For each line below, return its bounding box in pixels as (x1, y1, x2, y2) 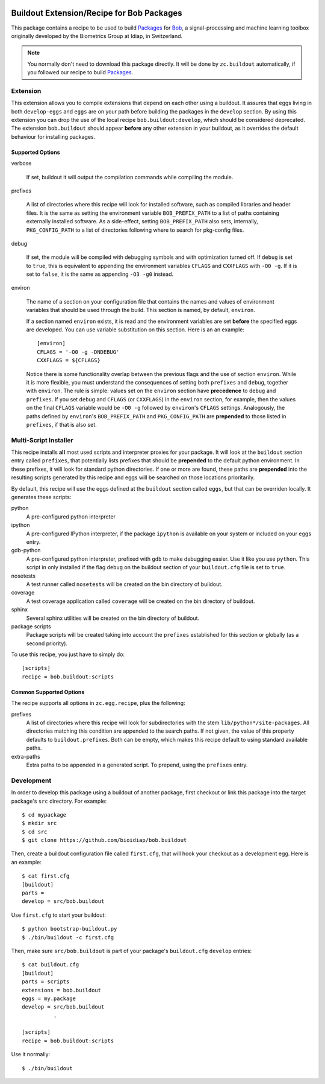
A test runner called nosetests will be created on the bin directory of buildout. (26, 580, 223, 588)
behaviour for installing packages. (11, 133, 96, 140)
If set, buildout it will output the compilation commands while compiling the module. (26, 173, 234, 180)
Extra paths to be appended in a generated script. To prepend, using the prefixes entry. (26, 761, 248, 768)
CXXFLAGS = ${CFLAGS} (37, 357, 101, 364)
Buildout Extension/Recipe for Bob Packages (11, 8, 182, 18)
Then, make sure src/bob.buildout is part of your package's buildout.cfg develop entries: (11, 947, 252, 954)
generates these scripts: (11, 494, 72, 501)
